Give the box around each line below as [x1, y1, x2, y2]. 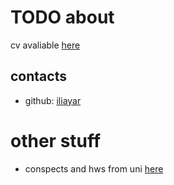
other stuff [10, 129, 102, 152]
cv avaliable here [10, 39, 81, 51]
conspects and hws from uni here [24, 162, 164, 175]
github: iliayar [24, 94, 82, 106]
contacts [10, 68, 67, 85]
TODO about [10, 6, 115, 29]
